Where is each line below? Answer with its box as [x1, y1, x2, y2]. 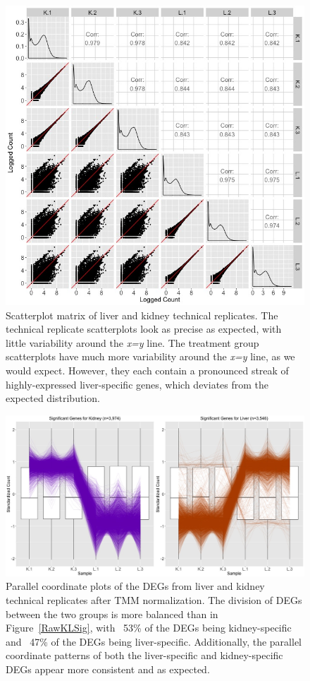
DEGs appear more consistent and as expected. [6, 662, 210, 677]
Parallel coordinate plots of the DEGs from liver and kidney [6, 579, 265, 593]
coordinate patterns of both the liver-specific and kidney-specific [6, 648, 283, 663]
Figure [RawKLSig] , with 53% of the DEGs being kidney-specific [6, 620, 292, 635]
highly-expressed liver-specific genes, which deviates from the [6, 377, 269, 391]
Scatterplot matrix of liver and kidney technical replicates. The [6, 307, 278, 322]
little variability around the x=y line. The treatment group [6, 335, 259, 350]
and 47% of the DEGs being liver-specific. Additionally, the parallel [6, 634, 302, 649]
